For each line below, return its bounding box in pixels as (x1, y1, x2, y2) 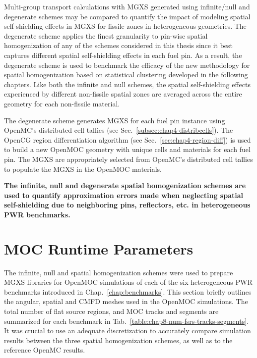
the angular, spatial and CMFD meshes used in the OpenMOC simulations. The (4, 296, 248, 307)
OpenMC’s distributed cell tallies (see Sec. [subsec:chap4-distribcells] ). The (4, 125, 233, 135)
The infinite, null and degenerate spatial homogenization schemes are (4, 180, 246, 191)
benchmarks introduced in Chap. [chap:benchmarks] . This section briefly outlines (4, 286, 252, 297)
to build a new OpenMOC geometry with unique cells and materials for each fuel (4, 144, 251, 154)
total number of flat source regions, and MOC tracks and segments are (4, 306, 219, 316)
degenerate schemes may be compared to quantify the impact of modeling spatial (4, 11, 251, 21)
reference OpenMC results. (4, 345, 85, 355)
